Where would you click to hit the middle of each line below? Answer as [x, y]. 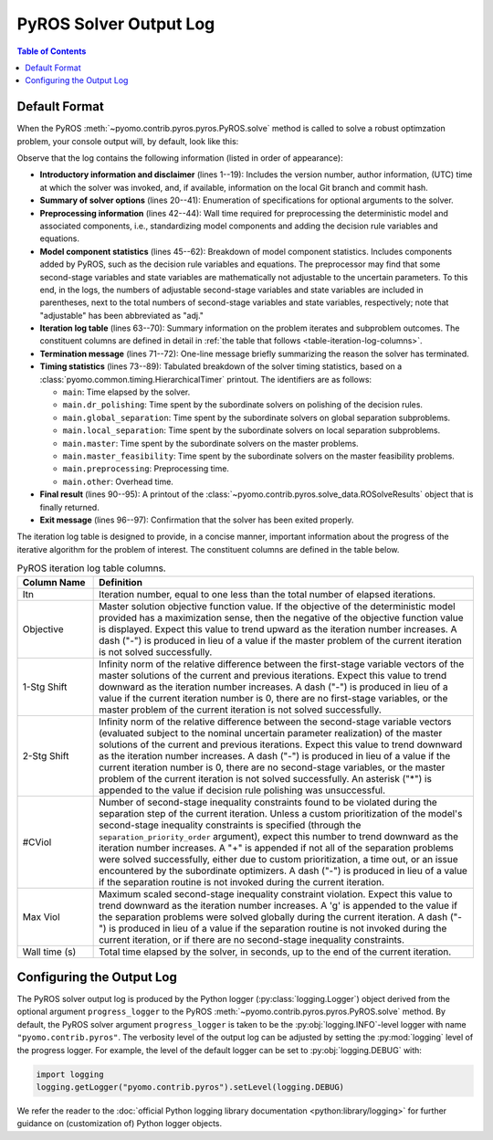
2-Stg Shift [46, 755]
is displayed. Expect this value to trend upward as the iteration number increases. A [278, 628]
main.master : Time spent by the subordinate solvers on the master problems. [211, 443]
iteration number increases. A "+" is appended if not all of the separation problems [276, 848]
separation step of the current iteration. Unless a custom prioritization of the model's [281, 813]
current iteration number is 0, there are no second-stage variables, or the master [272, 767]
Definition [121, 582]
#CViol [37, 842]
